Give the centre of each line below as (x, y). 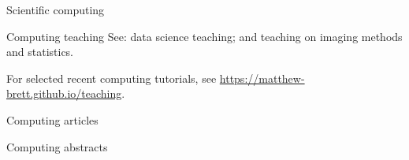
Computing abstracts (57, 146)
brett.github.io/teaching (64, 93)
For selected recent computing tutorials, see (112, 78)
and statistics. (40, 52)
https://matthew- (262, 78)
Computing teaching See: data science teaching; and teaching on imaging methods (204, 36)
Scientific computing (56, 9)
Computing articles (52, 119)
